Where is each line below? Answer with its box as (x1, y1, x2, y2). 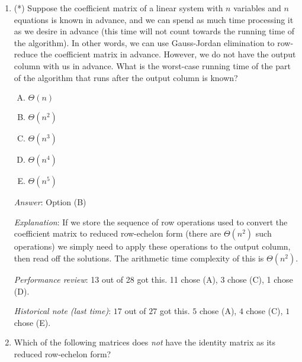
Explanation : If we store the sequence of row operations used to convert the (14, 215, 288, 228)
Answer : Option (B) (14, 196, 86, 208)
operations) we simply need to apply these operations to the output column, (14, 240, 291, 253)
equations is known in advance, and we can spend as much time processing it (14, 13, 294, 25)
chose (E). (14, 316, 51, 328)
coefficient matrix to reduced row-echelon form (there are (14, 227, 221, 240)
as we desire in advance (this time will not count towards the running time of (14, 25, 295, 37)
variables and (233, 2, 281, 14)
